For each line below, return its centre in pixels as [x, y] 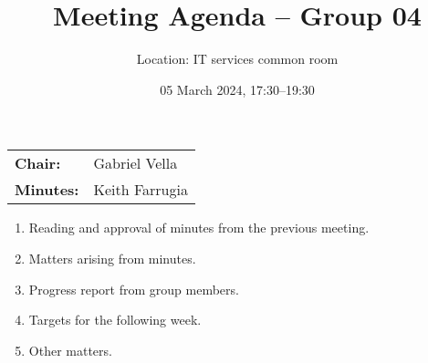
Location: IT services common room [237, 59]
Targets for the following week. [115, 320]
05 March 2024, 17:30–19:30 [237, 89]
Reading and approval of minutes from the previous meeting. [199, 228]
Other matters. [70, 350]
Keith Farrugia [141, 190]
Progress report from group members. [134, 289]
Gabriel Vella [136, 163]
